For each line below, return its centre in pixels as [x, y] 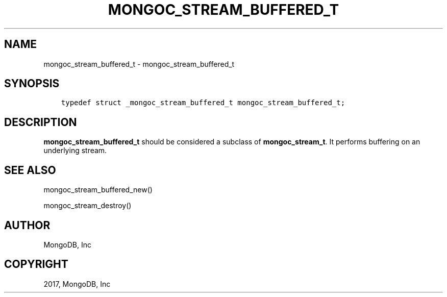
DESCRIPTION [41, 122]
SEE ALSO [30, 170]
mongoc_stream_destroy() [88, 206]
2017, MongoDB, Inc [77, 284]
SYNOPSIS [32, 84]
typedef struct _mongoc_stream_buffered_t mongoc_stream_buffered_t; [203, 103]
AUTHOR [27, 225]
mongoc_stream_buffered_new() [98, 190]
